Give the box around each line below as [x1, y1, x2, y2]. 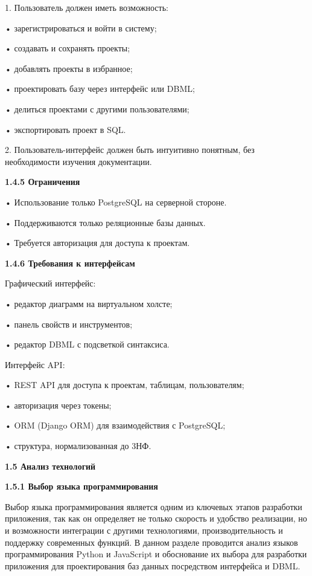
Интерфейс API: [5, 358, 65, 371]
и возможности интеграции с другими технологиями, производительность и [5, 524, 283, 537]
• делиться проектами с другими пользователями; [5, 102, 189, 115]
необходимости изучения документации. [5, 155, 152, 167]
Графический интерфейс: [5, 277, 96, 290]
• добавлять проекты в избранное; [5, 62, 133, 74]
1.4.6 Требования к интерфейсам [5, 256, 135, 269]
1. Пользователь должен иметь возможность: [5, 1, 168, 13]
